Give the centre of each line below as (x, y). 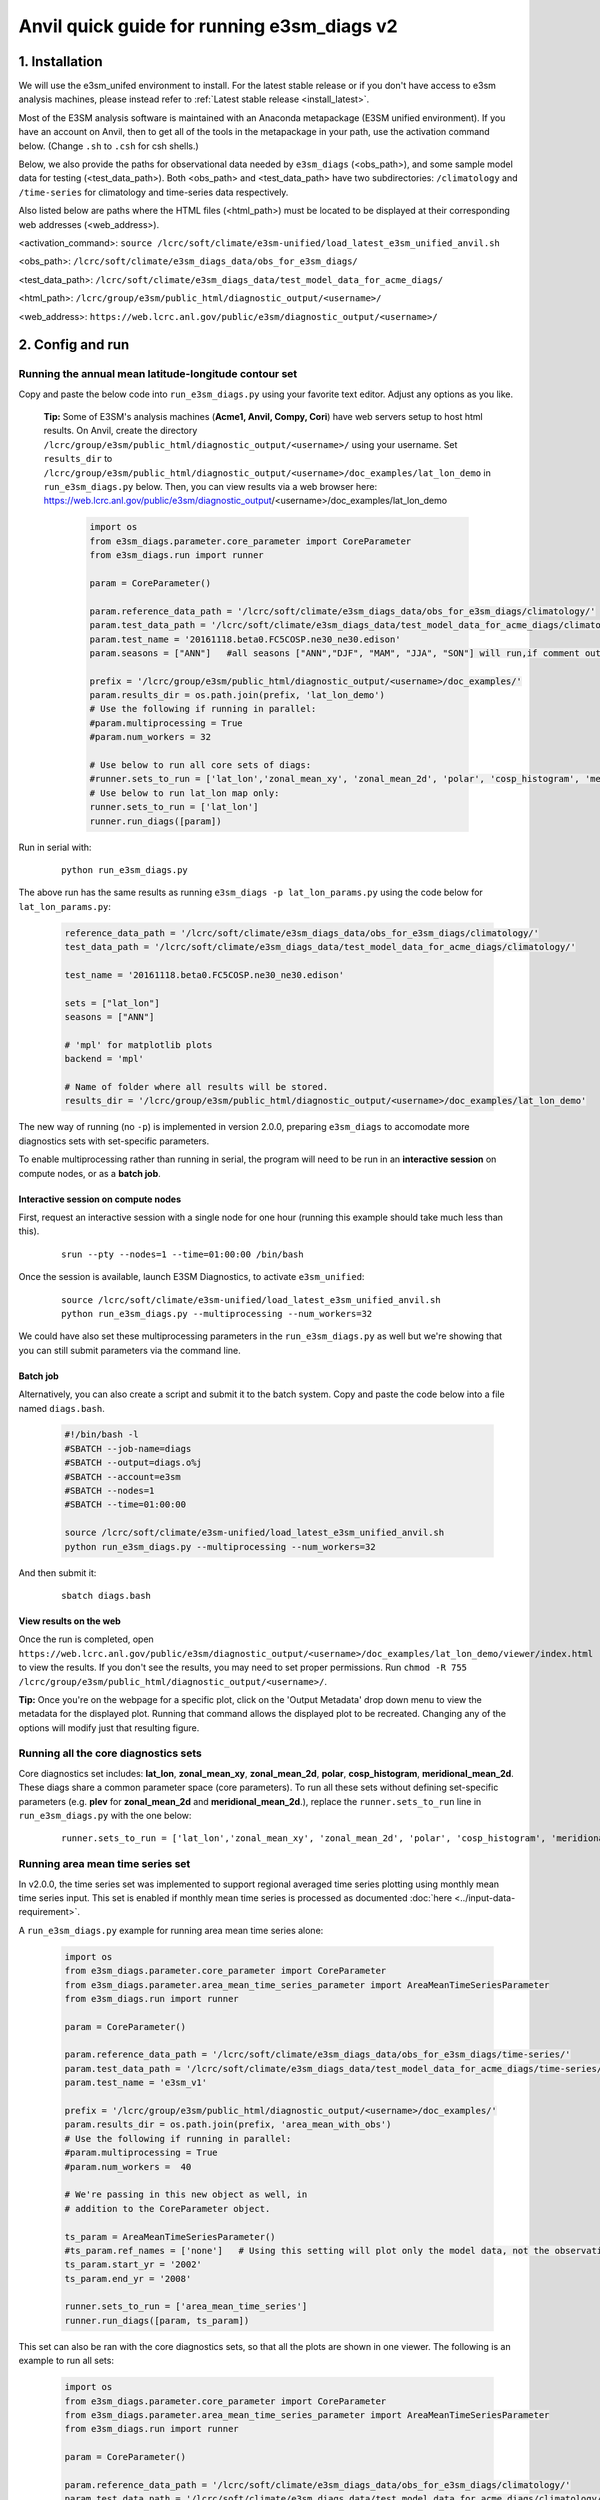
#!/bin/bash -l (101, 1434)
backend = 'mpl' (104, 1059)
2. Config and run (74, 345)
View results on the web (70, 1621)
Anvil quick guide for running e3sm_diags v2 (208, 26)
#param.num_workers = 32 (150, 737)
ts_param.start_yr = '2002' (133, 2264)
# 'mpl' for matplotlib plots (138, 1044)
